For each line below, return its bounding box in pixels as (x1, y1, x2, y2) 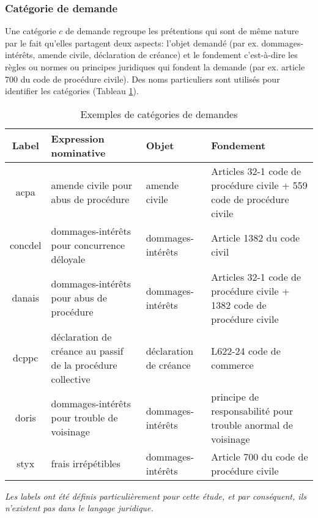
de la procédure (51, 357, 117, 372)
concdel (10, 237, 42, 252)
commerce (211, 357, 254, 372)
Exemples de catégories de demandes (80, 106, 238, 121)
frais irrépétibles (51, 456, 120, 471)
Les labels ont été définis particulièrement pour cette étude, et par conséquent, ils (5, 489, 306, 502)
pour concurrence (51, 237, 125, 252)
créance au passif (51, 343, 124, 358)
